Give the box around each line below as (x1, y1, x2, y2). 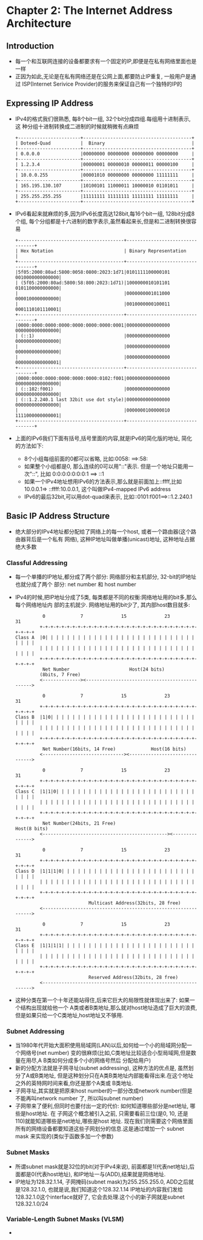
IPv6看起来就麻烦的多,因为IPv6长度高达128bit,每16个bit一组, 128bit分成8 (15, 210, 195, 217)
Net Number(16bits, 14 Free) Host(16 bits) (42, 746, 187, 752)
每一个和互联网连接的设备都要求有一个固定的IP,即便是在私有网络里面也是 (15, 58, 197, 64)
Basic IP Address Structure (6, 511, 110, 521)
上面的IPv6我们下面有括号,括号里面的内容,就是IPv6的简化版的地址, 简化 (15, 435, 193, 442)
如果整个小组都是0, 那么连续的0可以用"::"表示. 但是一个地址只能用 (24, 462, 188, 470)
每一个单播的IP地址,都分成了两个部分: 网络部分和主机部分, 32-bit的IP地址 (15, 573, 197, 580)
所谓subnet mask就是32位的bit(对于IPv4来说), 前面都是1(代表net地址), (15, 1163, 190, 1170)
